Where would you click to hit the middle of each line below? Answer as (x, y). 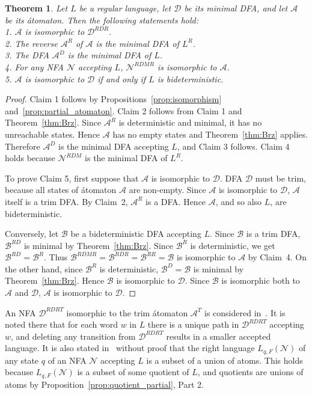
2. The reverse (31, 43)
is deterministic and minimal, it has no (190, 122)
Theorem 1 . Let (36, 8)
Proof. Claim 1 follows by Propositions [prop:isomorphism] (113, 99)
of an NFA (67, 360)
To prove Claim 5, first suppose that (72, 178)
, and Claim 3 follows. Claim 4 (233, 146)
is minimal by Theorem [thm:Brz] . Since (98, 245)
